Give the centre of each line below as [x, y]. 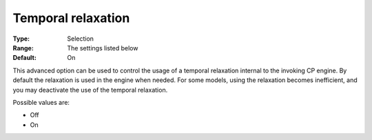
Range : [23, 48]
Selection [81, 39]
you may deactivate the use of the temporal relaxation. [90, 90]
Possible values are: [41, 102]
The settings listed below [103, 48]
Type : [21, 39]
